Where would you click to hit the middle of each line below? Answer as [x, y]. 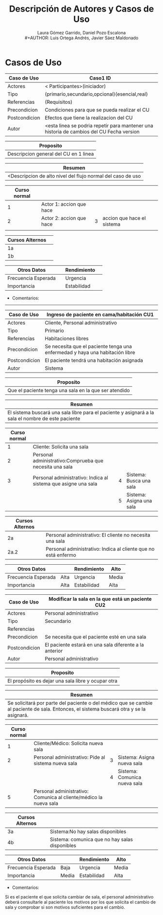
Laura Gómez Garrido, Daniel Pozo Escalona [81, 33]
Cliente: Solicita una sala [61, 446]
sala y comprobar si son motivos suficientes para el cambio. [65, 907]
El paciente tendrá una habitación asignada [94, 360]
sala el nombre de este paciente [44, 418]
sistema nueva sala [56, 763]
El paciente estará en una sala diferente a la [94, 645]
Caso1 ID [100, 78]
